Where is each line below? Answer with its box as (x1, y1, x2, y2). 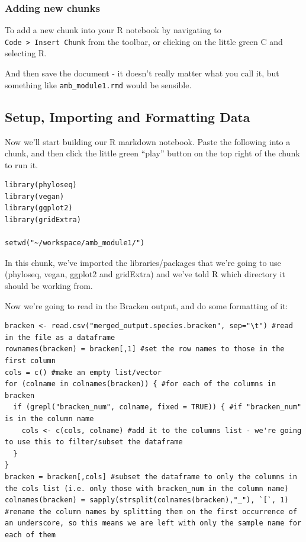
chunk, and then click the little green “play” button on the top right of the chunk (5, 147, 300, 159)
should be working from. (5, 280, 93, 292)
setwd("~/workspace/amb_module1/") (5, 239, 145, 248)
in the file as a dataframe (5, 333, 115, 342)
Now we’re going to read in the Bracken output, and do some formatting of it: (5, 299, 288, 312)
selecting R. (5, 47, 47, 59)
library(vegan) (5, 192, 65, 201)
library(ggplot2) (5, 204, 73, 213)
